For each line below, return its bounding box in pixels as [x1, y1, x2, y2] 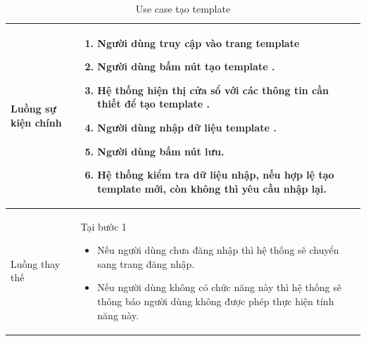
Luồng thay [11, 256, 61, 271]
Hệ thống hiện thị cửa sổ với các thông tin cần [97, 82, 329, 97]
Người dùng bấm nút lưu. [97, 143, 225, 158]
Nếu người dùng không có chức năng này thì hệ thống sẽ [97, 280, 341, 295]
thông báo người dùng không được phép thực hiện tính [97, 293, 334, 308]
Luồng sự [11, 101, 56, 116]
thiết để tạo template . [97, 96, 210, 111]
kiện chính [11, 115, 62, 129]
